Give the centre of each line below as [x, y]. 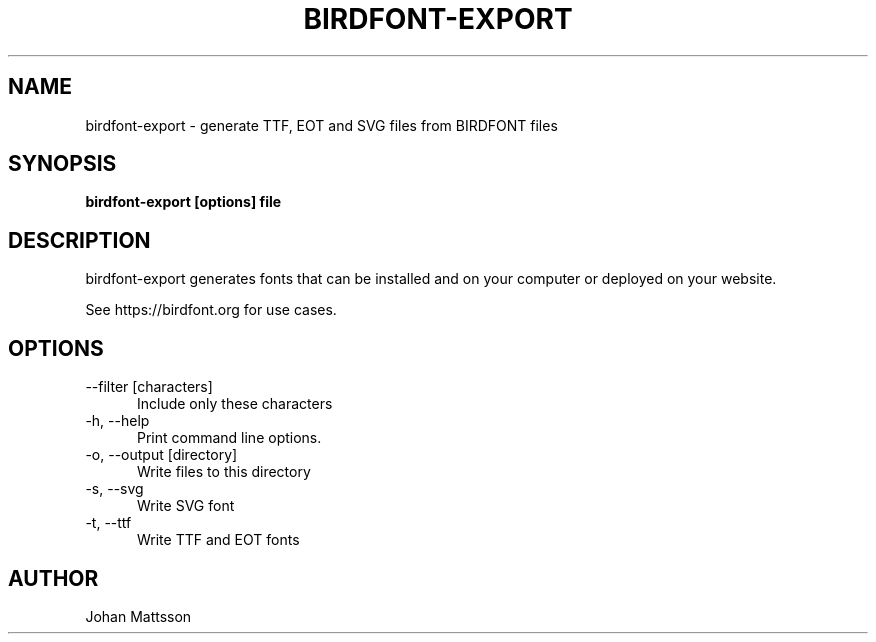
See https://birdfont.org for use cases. [211, 310]
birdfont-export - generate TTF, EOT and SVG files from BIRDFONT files [321, 125]
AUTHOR [53, 578]
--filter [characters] [149, 387]
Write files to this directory [224, 472]
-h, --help [117, 421]
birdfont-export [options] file [183, 202]
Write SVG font [186, 506]
